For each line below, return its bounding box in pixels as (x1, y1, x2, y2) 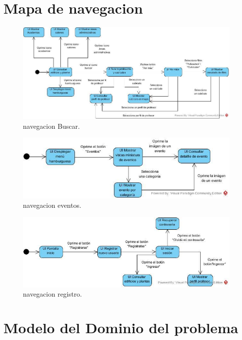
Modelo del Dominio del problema (3, 318, 239, 338)
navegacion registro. (23, 289, 82, 299)
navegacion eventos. (23, 200, 81, 210)
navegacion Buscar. (23, 120, 80, 131)
